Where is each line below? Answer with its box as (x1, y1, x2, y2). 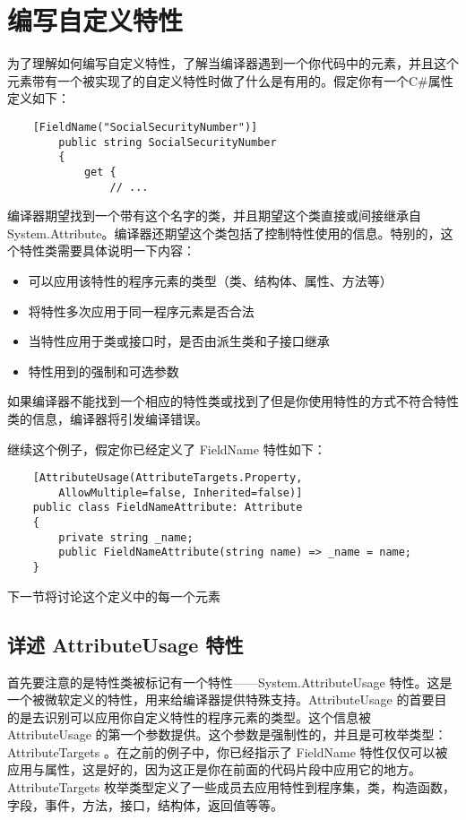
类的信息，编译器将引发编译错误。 (7, 409, 208, 427)
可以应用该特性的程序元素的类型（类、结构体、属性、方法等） (28, 271, 393, 289)
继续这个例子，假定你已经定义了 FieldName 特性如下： (7, 439, 326, 458)
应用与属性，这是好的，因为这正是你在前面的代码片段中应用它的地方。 (7, 760, 421, 779)
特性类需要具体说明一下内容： (19, 241, 195, 260)
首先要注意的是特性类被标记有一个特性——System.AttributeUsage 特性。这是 (7, 672, 453, 691)
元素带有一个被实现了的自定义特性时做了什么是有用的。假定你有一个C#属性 (7, 71, 453, 90)
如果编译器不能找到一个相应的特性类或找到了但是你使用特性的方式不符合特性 (7, 392, 459, 410)
